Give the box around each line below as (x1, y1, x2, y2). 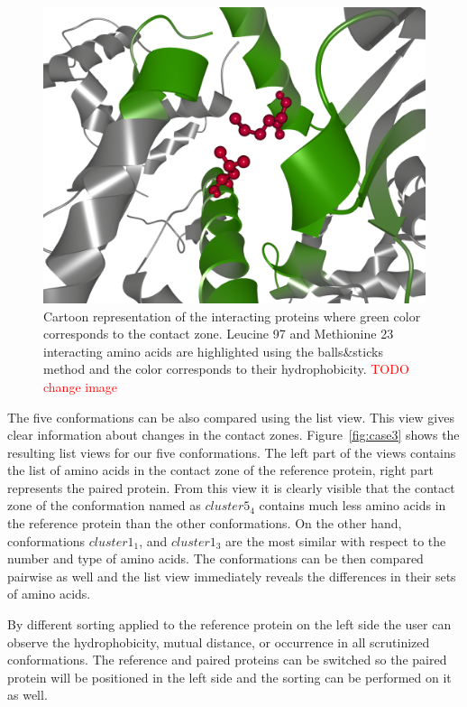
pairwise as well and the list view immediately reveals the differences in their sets (7, 566, 456, 585)
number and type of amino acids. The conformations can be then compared (7, 549, 424, 568)
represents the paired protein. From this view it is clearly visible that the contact (7, 478, 455, 497)
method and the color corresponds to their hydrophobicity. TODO (43, 359, 409, 378)
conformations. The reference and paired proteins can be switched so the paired (7, 650, 447, 669)
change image (43, 377, 118, 395)
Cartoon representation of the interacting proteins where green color (43, 306, 421, 325)
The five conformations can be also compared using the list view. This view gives (7, 407, 454, 426)
